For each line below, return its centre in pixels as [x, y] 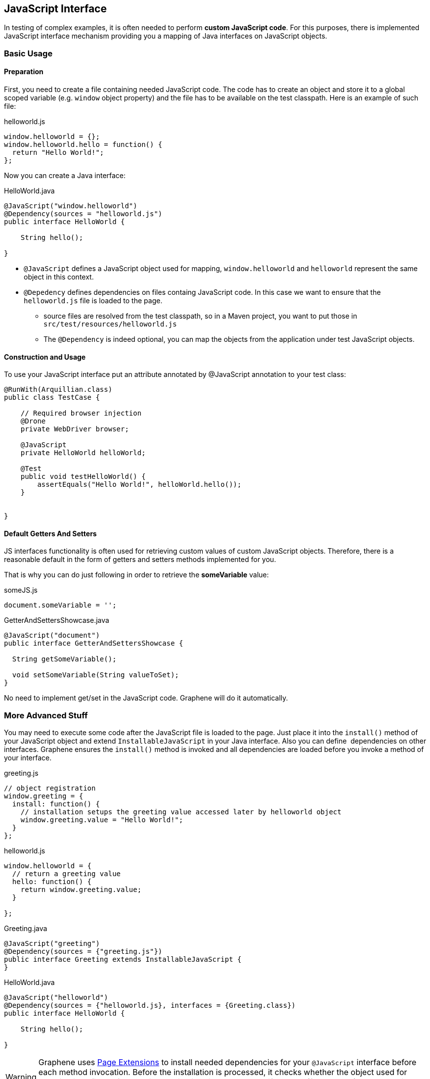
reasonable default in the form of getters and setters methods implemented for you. [140, 560]
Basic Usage [28, 53]
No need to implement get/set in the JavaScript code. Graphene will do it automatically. [146, 698]
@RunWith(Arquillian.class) [58, 390]
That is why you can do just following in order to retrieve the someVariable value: [136, 575]
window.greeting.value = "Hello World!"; [102, 820]
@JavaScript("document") [52, 635]
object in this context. [59, 277]
